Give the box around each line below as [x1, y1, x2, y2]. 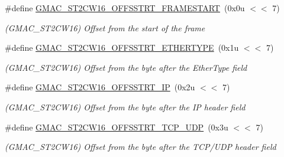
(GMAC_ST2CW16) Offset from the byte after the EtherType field [5, 61, 247, 73]
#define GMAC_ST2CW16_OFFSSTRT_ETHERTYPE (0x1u [5, 41, 239, 54]
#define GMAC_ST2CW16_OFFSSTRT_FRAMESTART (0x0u [5, 2, 245, 14]
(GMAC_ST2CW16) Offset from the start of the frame [5, 21, 205, 34]
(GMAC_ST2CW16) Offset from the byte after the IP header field [5, 100, 246, 113]
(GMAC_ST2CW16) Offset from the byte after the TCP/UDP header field [5, 140, 276, 153]
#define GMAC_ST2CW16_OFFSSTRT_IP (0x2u [5, 81, 195, 93]
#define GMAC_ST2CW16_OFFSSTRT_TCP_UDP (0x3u [5, 120, 228, 133]
